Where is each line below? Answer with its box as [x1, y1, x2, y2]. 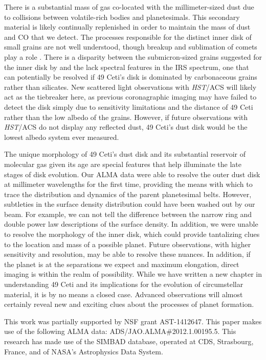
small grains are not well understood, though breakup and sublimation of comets [4, 41, 257, 52]
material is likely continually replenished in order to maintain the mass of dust [4, 21, 251, 32]
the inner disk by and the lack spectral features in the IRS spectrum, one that [4, 61, 249, 72]
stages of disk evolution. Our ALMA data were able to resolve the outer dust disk [4, 169, 260, 179]
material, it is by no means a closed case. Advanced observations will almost [4, 289, 243, 299]
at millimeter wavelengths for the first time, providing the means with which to [4, 179, 253, 189]
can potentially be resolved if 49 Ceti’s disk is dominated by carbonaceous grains [4, 71, 257, 82]
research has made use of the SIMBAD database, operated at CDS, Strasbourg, [4, 336, 254, 346]
